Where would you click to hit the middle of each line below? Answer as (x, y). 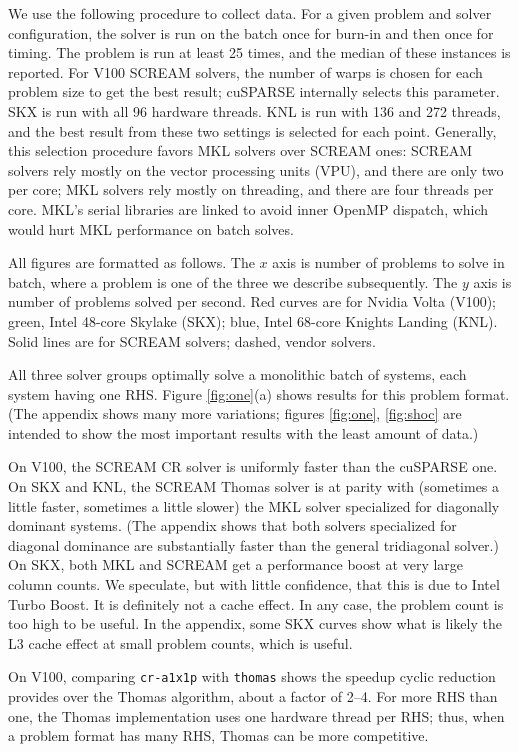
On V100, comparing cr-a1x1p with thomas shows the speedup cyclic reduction (252, 676)
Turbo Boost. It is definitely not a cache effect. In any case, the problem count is (256, 603)
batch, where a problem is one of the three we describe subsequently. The (233, 281)
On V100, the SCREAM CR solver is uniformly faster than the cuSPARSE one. (253, 466)
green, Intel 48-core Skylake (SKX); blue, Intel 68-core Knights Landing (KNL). (253, 320)
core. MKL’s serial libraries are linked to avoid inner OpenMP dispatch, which (248, 208)
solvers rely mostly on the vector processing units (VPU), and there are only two (256, 169)
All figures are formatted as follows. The (131, 262)
